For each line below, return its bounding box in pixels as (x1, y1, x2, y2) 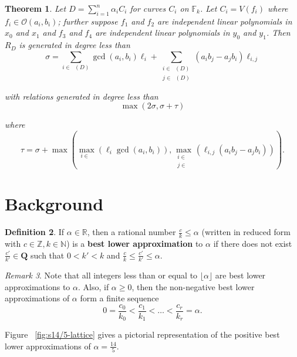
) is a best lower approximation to (66, 237, 203, 250)
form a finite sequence (80, 292, 159, 304)
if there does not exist (213, 237, 292, 250)
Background (5, 192, 104, 216)
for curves (130, 2, 166, 14)
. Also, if (78, 280, 109, 293)
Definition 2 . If (5, 226, 65, 238)
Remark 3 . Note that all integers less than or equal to (5, 269, 198, 281)
